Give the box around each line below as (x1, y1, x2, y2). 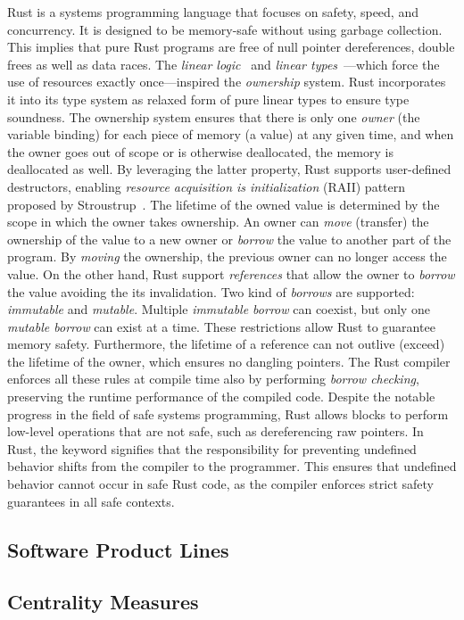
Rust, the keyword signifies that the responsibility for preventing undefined (7, 439, 417, 458)
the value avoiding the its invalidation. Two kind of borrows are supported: (7, 282, 415, 301)
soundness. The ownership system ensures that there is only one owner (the (7, 107, 420, 126)
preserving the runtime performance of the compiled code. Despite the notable (7, 387, 435, 406)
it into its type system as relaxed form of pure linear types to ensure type (7, 89, 410, 108)
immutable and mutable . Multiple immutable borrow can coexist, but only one (7, 300, 430, 318)
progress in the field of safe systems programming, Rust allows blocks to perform (7, 404, 449, 423)
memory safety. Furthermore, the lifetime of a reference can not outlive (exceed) (7, 335, 445, 353)
